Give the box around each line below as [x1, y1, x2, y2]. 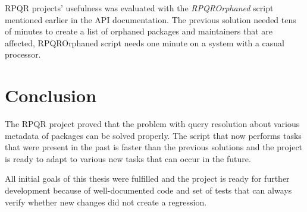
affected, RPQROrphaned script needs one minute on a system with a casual [5, 36, 285, 49]
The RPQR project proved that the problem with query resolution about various [5, 118, 300, 130]
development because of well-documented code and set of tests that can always [5, 184, 292, 197]
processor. [5, 48, 41, 61]
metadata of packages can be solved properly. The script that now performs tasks [5, 129, 302, 141]
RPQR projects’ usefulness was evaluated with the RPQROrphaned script [5, 2, 274, 14]
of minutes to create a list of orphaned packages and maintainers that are [5, 25, 273, 37]
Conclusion [5, 83, 97, 107]
